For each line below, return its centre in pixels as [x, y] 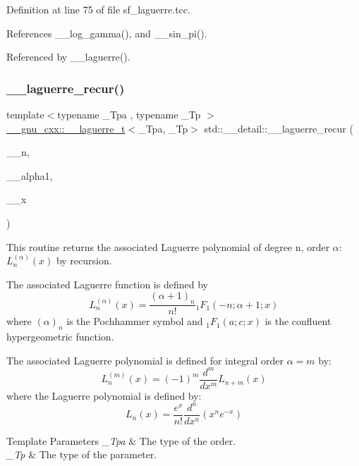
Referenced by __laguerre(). [68, 57]
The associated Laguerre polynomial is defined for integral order [145, 360]
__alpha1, [30, 175]
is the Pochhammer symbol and [135, 321]
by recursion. [84, 260]
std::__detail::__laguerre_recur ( [279, 128]
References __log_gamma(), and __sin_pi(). [107, 33]
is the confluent [298, 321]
